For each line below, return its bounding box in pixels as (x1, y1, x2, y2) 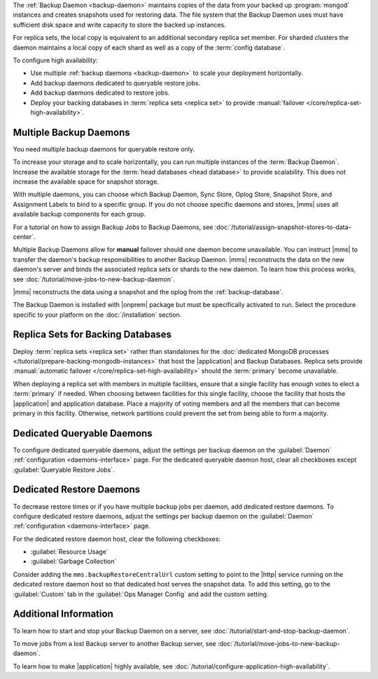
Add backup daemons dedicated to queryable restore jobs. (30, 78, 201, 87)
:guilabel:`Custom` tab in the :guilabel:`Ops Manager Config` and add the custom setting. (13, 589, 269, 598)
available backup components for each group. (13, 210, 146, 219)
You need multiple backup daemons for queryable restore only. (13, 144, 195, 153)
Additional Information (13, 608, 113, 620)
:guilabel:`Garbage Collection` (30, 557, 117, 565)
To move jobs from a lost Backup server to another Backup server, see (13, 639, 216, 647)
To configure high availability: (13, 56, 98, 64)
